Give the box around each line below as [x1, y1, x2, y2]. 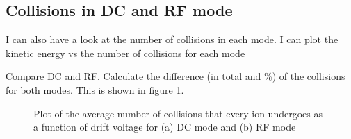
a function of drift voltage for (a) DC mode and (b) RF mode [33, 120, 296, 134]
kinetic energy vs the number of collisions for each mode [6, 45, 245, 60]
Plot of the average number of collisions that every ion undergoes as [33, 106, 323, 120]
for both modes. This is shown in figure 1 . [6, 82, 184, 97]
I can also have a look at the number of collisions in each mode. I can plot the [6, 32, 338, 47]
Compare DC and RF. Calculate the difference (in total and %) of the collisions [6, 69, 345, 83]
